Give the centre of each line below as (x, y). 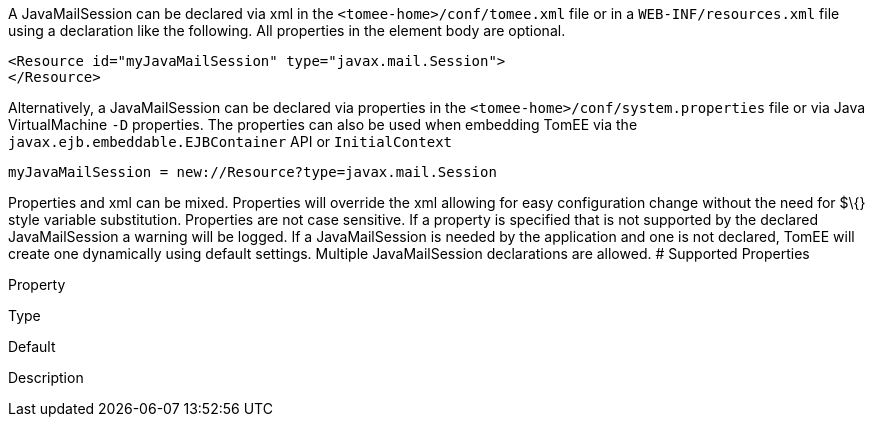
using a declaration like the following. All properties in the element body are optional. (287, 30)
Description (46, 377)
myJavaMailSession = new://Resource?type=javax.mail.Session (252, 172)
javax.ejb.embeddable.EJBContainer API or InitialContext (230, 141)
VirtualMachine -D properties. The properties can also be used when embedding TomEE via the (323, 124)
